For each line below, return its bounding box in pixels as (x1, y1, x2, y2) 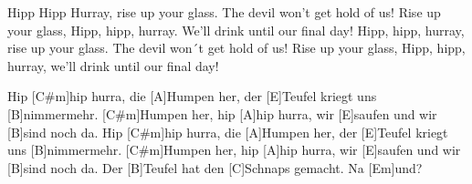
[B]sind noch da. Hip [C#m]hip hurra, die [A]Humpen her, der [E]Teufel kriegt (7, 122, 448, 141)
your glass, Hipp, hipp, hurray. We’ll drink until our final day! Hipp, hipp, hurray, (7, 20, 465, 39)
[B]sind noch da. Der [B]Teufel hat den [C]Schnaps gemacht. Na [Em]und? (7, 158, 423, 177)
